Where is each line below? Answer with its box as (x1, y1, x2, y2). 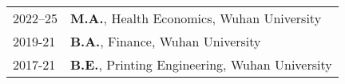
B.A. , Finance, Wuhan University (70, 32, 261, 50)
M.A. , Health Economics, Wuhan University (70, 9, 322, 27)
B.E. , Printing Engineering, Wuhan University (70, 55, 332, 74)
